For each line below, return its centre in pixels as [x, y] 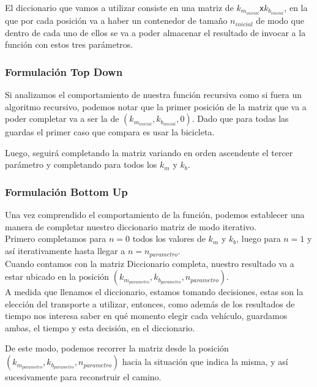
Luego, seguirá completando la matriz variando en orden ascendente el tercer [149, 152]
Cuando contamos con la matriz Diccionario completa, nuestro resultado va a [150, 263]
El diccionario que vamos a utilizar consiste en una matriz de [119, 7]
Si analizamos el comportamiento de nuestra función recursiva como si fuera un [154, 95]
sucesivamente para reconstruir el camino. [83, 377]
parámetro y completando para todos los [81, 164]
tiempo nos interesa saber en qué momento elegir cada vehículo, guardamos [146, 316]
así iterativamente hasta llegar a [65, 251]
